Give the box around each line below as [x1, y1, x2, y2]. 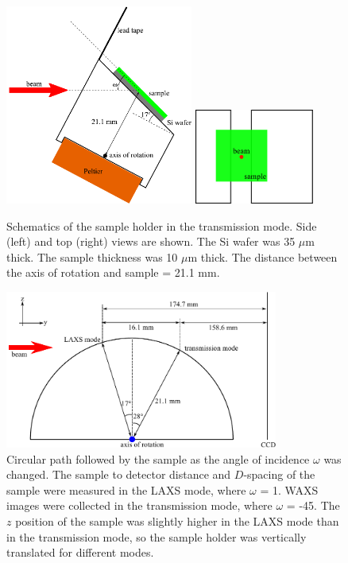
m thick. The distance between [188, 248, 338, 265]
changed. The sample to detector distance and [6, 466, 231, 483]
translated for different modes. [6, 544, 154, 561]
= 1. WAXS [260, 481, 319, 498]
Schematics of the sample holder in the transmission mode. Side [6, 217, 317, 234]
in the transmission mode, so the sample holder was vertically [6, 528, 307, 545]
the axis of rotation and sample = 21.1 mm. [6, 264, 220, 281]
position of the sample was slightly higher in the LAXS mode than [15, 513, 339, 530]
